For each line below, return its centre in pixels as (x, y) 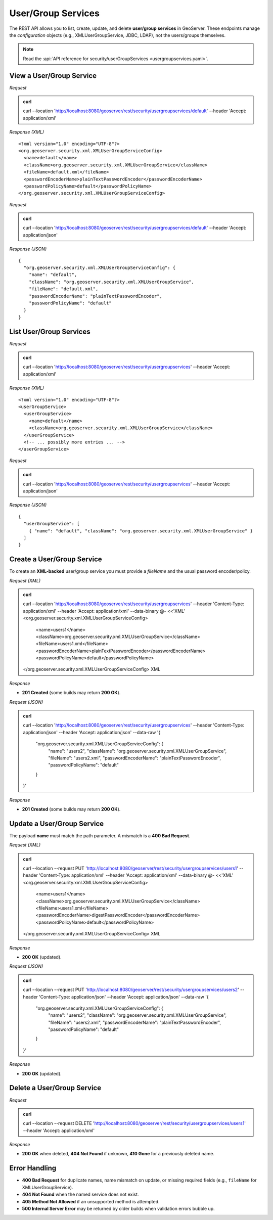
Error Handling (33, 1168)
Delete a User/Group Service (55, 1088)
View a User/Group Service (53, 76)
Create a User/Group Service (56, 559)
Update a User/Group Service (57, 823)
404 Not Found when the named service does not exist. (80, 1194)
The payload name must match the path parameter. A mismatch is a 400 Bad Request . (100, 835)
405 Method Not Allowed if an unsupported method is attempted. (91, 1201)
